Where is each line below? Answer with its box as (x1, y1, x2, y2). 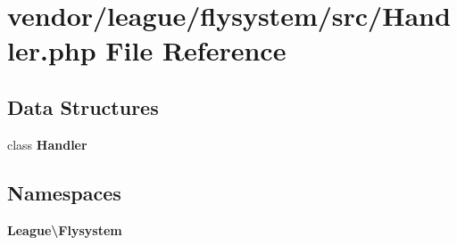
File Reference (105, 32, 287, 69)
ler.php (7, 32, 96, 69)
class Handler (7, 135, 87, 153)
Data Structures (7, 93, 159, 120)
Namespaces (7, 178, 121, 206)
